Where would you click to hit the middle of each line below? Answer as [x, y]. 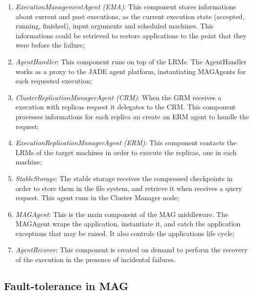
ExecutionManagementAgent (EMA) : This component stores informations [126, 6]
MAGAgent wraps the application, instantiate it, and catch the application [128, 224]
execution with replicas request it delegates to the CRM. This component [126, 107]
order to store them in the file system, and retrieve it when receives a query [129, 188]
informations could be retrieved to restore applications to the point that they [131, 35]
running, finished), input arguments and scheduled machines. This [115, 26]
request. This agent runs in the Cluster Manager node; [97, 198]
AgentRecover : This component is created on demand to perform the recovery [132, 250]
